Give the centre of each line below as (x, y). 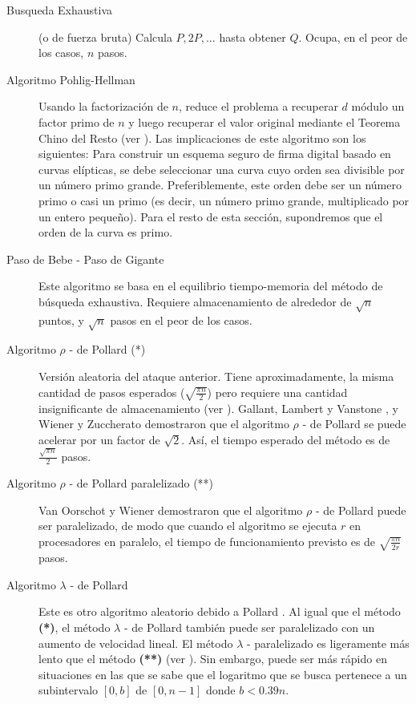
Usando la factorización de (103, 106)
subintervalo (69, 690)
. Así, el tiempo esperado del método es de (286, 440)
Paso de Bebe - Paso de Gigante (85, 259)
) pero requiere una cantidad (277, 392)
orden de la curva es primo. (106, 232)
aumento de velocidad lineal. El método (136, 643)
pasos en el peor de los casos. (181, 320)
